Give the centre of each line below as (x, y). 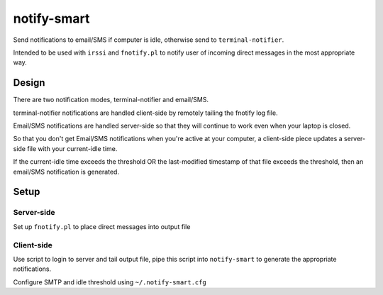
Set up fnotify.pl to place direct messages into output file (102, 226)
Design (29, 83)
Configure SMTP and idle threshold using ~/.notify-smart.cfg (110, 282)
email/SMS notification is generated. (66, 172)
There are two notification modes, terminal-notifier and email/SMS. (111, 100)
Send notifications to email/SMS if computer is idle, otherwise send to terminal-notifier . (149, 40)
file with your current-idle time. (72, 148)
